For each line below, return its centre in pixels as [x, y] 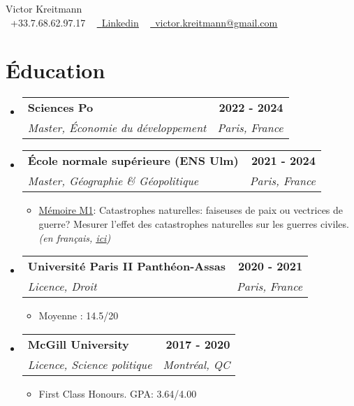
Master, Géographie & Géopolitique [113, 181]
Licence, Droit [62, 287]
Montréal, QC [197, 364]
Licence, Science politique [90, 364]
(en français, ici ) [75, 237]
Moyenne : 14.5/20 [79, 316]
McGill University [78, 344]
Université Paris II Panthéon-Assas [126, 266]
